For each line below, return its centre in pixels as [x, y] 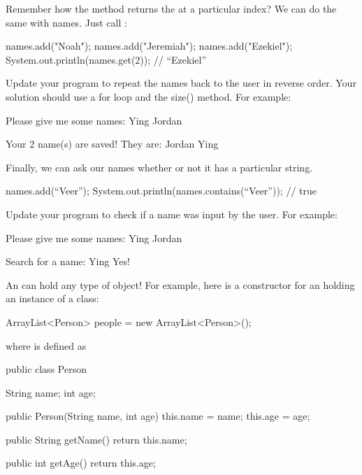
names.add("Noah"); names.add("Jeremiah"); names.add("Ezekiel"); [149, 46]
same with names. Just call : [66, 22]
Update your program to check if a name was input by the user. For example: [172, 214]
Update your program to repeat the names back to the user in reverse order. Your [181, 83]
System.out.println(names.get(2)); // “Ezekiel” [106, 59]
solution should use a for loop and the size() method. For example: [149, 96]
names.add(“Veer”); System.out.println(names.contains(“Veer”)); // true [161, 191]
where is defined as [46, 345]
